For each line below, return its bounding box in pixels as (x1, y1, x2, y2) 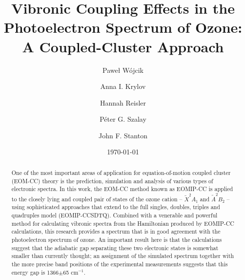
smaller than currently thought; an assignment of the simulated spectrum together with (11, 252, 234, 260)
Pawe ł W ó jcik (102, 65, 143, 75)
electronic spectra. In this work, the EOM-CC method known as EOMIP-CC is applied (11, 185, 233, 193)
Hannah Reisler (100, 97, 146, 108)
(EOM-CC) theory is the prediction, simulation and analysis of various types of (11, 176, 213, 185)
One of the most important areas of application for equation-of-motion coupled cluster (11, 168, 231, 176)
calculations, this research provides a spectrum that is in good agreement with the (11, 227, 221, 236)
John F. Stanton (99, 130, 147, 140)
